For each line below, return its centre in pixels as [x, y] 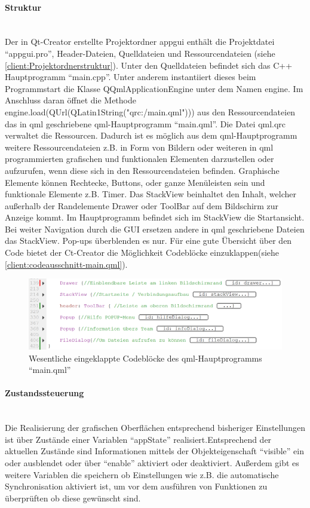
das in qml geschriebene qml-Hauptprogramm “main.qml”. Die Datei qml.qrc [145, 123]
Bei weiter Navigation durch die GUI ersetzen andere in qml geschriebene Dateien [155, 229]
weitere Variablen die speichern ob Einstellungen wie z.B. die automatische [142, 474]
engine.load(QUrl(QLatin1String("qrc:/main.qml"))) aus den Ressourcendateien [150, 111]
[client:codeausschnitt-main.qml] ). [66, 264]
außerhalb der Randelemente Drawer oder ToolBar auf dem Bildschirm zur [142, 205]
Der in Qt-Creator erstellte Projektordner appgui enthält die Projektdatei [140, 42]
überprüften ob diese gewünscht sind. [73, 498]
